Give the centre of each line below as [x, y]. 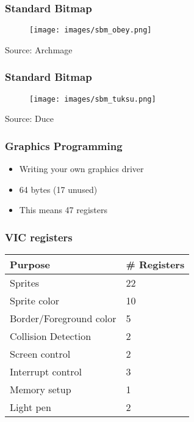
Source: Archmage [39, 49]
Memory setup [41, 390]
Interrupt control [46, 372]
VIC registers [39, 237]
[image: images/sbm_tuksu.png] [93, 99]
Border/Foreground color [63, 318]
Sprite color [34, 301]
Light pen [31, 407]
